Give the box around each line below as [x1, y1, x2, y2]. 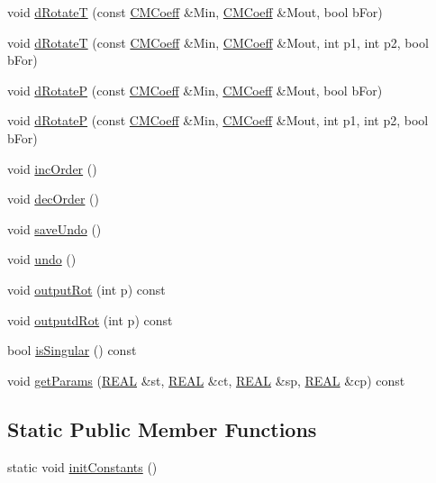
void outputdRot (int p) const [7, 310, 173, 329]
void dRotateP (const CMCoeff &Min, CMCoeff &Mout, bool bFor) [7, 80, 383, 99]
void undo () [7, 250, 77, 269]
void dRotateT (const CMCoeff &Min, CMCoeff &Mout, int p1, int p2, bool [7, 32, 429, 51]
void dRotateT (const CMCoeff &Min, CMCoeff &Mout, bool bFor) [7, 3, 383, 21]
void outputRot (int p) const [7, 279, 166, 298]
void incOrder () [7, 159, 97, 178]
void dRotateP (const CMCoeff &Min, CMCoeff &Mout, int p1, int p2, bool [7, 111, 429, 130]
